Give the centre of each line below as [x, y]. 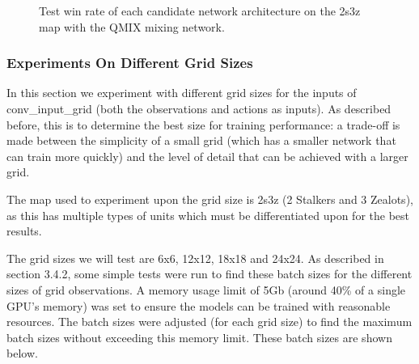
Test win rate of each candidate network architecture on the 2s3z [200, 11]
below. [22, 353]
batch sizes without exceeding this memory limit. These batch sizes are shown [199, 337]
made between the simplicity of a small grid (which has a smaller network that [201, 140]
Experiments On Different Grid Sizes [130, 63]
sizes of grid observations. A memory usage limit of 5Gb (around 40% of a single [206, 289]
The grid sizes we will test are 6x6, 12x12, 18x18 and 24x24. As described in [195, 258]
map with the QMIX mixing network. [132, 26]
